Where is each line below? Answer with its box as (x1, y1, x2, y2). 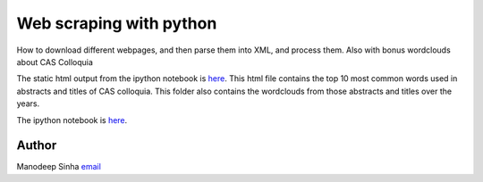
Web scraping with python (16, 13, 217, 33)
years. (16, 98, 40, 109)
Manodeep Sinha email (16, 161, 102, 172)
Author (16, 138, 57, 153)
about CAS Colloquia (16, 56, 94, 67)
